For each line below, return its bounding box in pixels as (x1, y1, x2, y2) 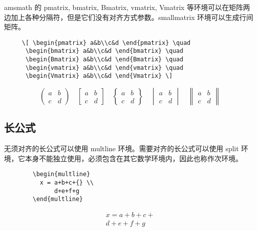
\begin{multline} (33, 171, 90, 178)
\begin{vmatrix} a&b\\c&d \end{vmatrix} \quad (25, 64, 183, 71)
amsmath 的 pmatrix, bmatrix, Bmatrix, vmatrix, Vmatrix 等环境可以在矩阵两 (4, 2, 250, 12)
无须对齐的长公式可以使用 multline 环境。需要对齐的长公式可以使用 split (4, 143, 239, 154)
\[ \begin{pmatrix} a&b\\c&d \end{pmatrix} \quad (22, 39, 191, 46)
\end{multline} (33, 196, 83, 203)
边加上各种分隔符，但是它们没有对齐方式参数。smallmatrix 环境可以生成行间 (4, 11, 253, 22)
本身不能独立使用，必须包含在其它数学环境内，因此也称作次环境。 (25, 153, 242, 163)
